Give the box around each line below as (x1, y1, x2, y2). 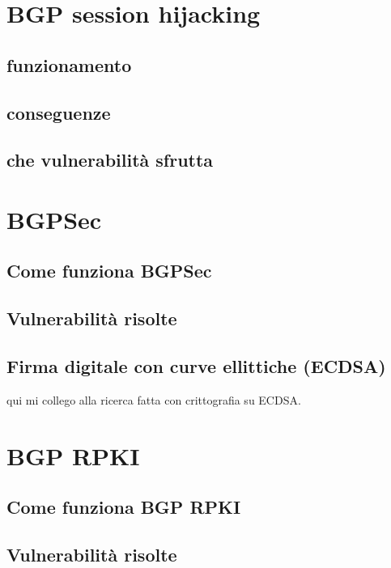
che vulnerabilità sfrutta (6, 147, 214, 172)
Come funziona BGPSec (6, 258, 212, 283)
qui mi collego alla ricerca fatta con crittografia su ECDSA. (6, 391, 301, 408)
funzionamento (6, 52, 132, 77)
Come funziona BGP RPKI (6, 494, 241, 519)
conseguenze (6, 100, 111, 125)
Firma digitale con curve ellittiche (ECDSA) (6, 354, 386, 379)
